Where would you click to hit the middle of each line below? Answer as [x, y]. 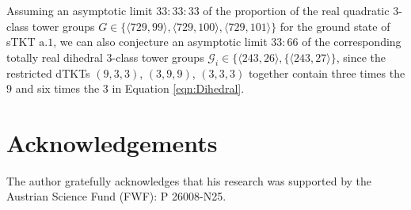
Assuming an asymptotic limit [80, 10]
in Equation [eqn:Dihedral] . [178, 88]
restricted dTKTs [48, 73]
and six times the [57, 88]
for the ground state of [335, 26]
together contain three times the [327, 73]
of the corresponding [352, 42]
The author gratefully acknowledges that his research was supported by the [189, 180]
